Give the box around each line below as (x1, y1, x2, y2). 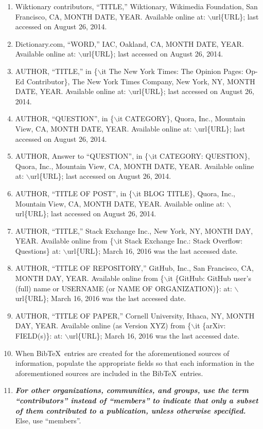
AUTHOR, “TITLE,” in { (15, 65, 98, 76)
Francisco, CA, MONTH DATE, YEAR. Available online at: (15, 11, 205, 22)
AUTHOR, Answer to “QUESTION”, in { (15, 151, 149, 161)
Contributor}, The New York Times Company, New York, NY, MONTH (26, 76, 255, 86)
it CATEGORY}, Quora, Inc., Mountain (118, 113, 246, 124)
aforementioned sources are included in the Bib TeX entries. (15, 367, 203, 378)
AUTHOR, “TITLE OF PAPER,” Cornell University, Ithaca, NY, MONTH (15, 310, 255, 321)
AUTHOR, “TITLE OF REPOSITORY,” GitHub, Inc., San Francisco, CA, (15, 263, 254, 273)
